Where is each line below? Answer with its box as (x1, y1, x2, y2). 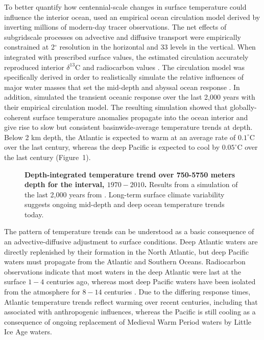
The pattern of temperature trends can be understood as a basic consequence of (4, 226, 254, 237)
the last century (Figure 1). (4, 151, 91, 162)
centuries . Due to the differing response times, (104, 286, 251, 297)
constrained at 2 (4, 41, 55, 52)
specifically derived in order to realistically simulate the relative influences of (4, 72, 244, 82)
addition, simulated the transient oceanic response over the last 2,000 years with (4, 92, 255, 102)
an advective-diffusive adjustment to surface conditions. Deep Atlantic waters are (4, 236, 258, 247)
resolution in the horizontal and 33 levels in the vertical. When (59, 41, 256, 52)
